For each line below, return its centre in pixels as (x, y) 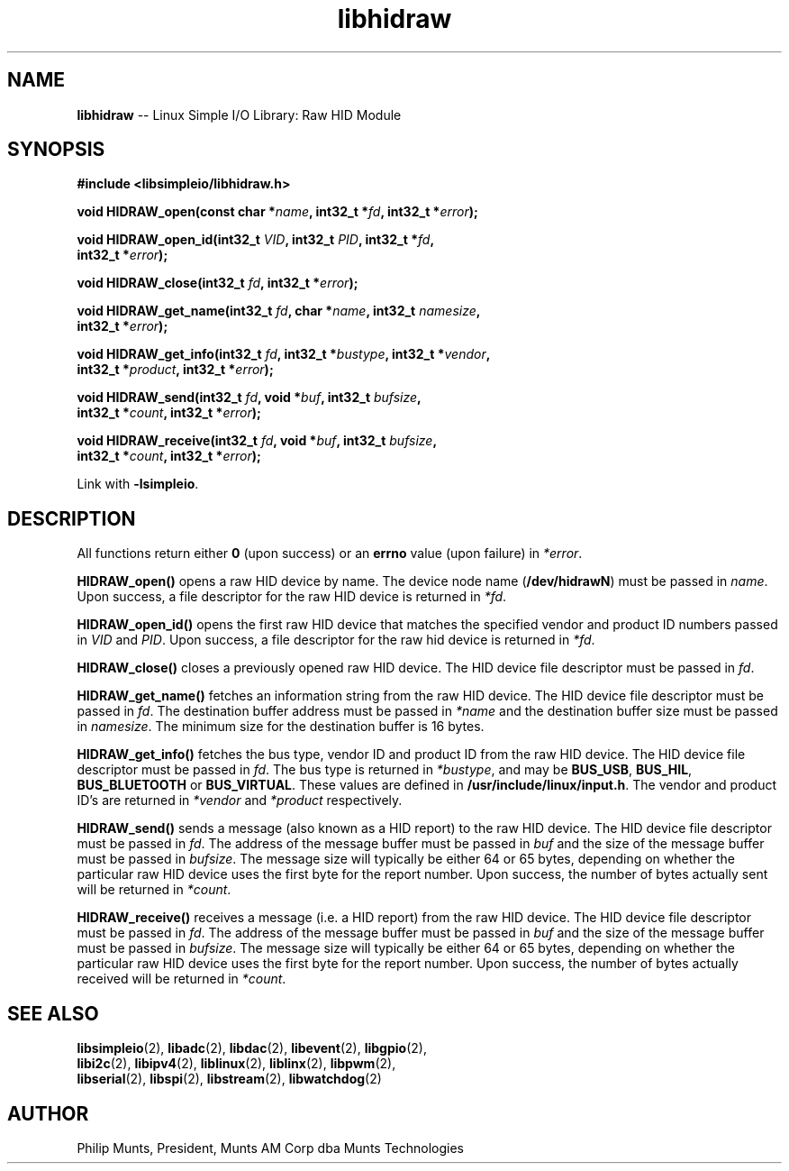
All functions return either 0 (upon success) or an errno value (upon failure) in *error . (330, 553)
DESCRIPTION (72, 518)
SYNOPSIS (56, 150)
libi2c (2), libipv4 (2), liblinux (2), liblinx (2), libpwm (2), (236, 1064)
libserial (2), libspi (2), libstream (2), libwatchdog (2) (229, 1079)
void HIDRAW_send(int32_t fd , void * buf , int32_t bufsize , (249, 398)
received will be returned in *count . (181, 979)
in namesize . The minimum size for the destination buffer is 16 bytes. (281, 727)
